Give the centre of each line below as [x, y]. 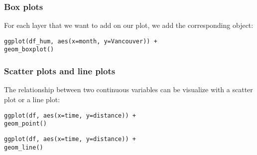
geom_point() [25, 124]
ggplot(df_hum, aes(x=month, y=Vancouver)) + [81, 41]
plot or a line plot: [32, 99]
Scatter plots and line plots [60, 71]
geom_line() [24, 147]
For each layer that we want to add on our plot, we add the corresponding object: [129, 25]
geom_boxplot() [29, 50]
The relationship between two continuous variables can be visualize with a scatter [128, 89]
